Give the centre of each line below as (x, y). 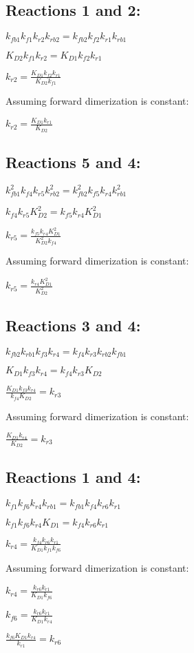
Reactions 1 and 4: (73, 477)
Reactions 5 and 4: (73, 162)
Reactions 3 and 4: (73, 325)
